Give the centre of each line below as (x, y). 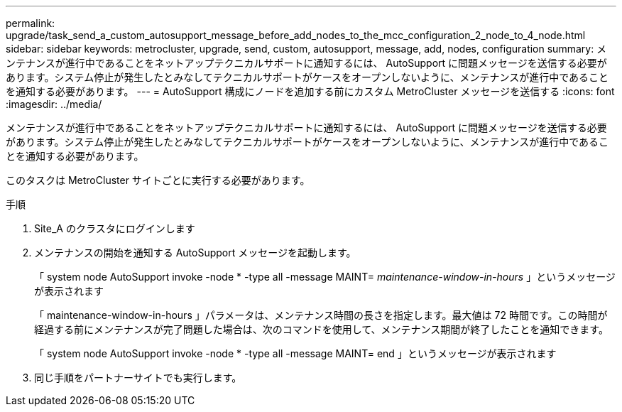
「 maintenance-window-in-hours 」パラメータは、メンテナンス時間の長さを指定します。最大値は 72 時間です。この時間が (321, 315)
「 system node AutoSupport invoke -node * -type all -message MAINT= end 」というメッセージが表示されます (295, 353)
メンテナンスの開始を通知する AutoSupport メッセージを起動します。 (195, 253)
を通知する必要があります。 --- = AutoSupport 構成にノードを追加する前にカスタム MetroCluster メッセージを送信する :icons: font (310, 91)
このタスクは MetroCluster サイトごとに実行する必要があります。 (158, 180)
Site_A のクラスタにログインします (115, 228)
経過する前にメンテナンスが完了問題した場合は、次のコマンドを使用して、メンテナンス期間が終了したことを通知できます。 (321, 329)
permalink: (31, 23)
